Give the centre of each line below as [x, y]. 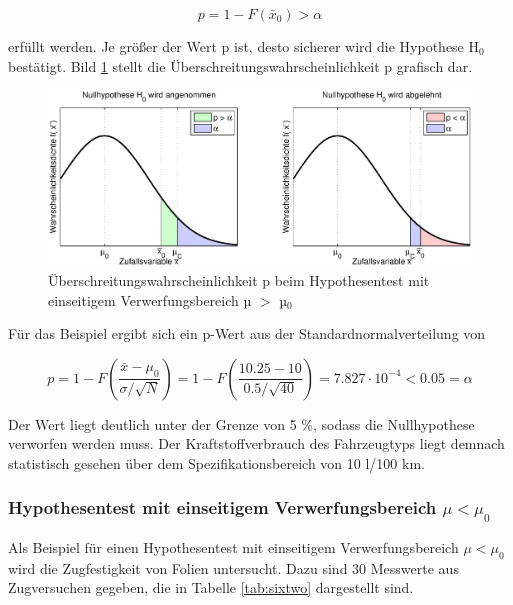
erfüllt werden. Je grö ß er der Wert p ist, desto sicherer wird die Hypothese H [244, 46]
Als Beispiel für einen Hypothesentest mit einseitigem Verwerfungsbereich [233, 547]
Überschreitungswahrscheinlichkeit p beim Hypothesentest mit [239, 279]
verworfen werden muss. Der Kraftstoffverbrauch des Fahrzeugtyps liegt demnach [256, 443]
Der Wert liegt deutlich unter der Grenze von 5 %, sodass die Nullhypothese [241, 423]
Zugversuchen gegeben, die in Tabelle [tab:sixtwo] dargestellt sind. [211, 587]
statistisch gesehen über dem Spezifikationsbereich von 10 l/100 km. [216, 462]
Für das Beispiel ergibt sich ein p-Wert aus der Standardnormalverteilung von [247, 333]
